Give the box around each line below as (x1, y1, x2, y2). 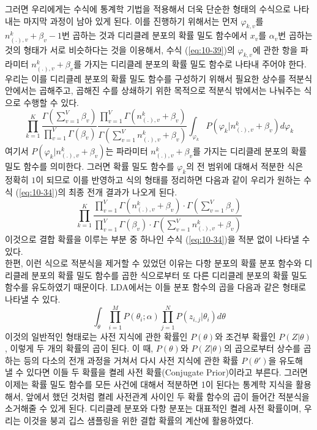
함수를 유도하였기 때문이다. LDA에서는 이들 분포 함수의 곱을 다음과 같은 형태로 (5, 281, 307, 293)
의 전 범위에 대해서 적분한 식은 (186, 160, 304, 173)
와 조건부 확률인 (215, 330, 276, 342)
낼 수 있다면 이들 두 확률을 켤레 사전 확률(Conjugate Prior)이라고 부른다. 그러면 (5, 366, 308, 379)
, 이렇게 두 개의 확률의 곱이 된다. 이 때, (5, 342, 154, 355)
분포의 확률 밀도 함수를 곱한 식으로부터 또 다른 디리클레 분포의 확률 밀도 (31, 268, 307, 281)
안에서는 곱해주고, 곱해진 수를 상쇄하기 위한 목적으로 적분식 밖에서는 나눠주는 (5, 84, 301, 97)
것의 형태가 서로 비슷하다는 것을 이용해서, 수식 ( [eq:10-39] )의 (5, 43, 235, 56)
